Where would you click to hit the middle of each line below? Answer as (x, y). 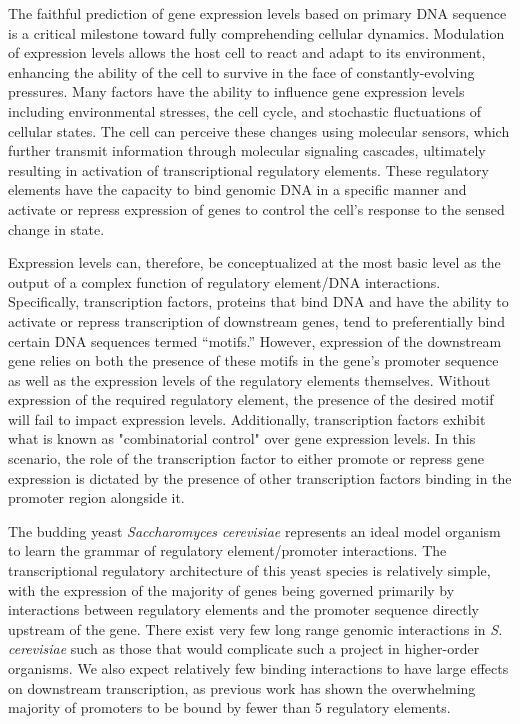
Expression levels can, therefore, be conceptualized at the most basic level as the (254, 262)
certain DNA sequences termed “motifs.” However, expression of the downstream (255, 340)
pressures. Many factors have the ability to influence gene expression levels (236, 91)
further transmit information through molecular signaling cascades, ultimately (247, 150)
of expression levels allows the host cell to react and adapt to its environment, (247, 52)
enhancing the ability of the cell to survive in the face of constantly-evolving (241, 71)
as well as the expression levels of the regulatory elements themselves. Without (249, 379)
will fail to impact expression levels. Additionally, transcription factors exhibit (247, 418)
